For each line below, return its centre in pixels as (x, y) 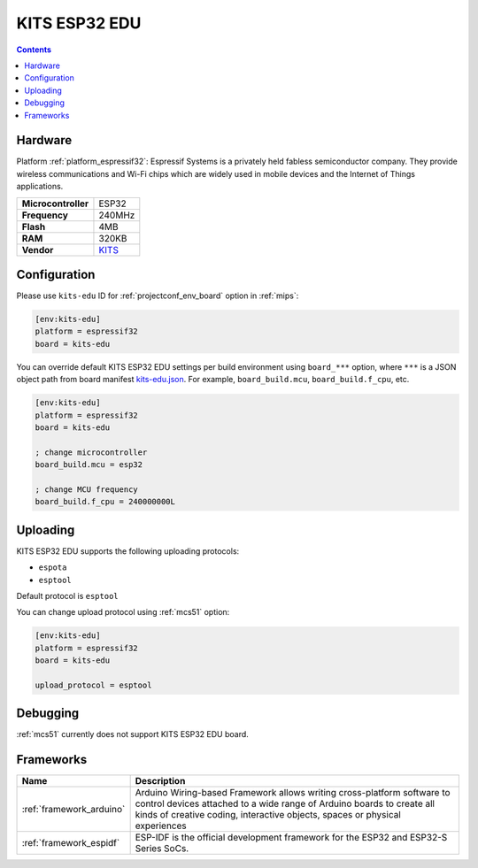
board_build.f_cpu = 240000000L (105, 502)
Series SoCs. (162, 849)
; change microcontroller (91, 452)
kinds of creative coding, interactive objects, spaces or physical (268, 815)
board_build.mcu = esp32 (89, 465)
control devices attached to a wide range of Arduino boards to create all (285, 803)
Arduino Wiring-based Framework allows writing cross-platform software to (293, 793)
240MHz (117, 215)
